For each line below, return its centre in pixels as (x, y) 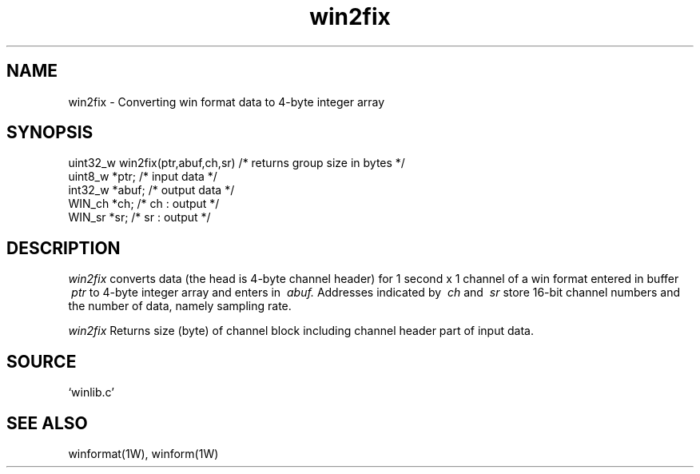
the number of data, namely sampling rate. (180, 306)
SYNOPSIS (50, 133)
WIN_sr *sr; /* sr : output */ (139, 217)
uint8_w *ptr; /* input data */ (143, 177)
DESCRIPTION (64, 248)
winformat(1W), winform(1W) (143, 453)
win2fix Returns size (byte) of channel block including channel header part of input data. (301, 331)
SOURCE (42, 361)
